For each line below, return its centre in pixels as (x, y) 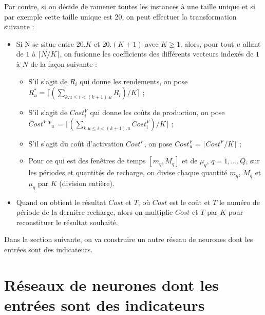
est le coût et (190, 202)
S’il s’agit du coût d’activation (76, 143)
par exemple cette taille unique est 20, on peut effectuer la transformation (120, 16)
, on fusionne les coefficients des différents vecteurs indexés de (157, 54)
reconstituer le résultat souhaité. (67, 222)
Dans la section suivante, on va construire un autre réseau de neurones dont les (129, 239)
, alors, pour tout (207, 43)
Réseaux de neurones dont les (111, 284)
